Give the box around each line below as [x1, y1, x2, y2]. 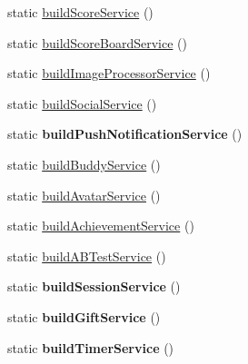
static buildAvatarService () [7, 185, 161, 204]
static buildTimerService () [7, 338, 174, 357]
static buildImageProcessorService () [7, 64, 211, 83]
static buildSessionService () [7, 277, 181, 296]
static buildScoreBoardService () [7, 33, 187, 52]
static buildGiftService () [7, 307, 161, 326]
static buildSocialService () [7, 93, 157, 113]
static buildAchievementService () [7, 216, 194, 235]
